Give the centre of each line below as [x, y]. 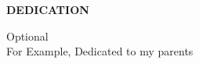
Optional [27, 36]
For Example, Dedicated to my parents [100, 51]
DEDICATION [48, 9]
